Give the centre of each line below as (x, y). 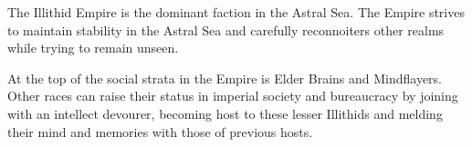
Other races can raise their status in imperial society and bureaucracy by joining (233, 96)
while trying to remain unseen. (93, 48)
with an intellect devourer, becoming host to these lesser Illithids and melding (225, 113)
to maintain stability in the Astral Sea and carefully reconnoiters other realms (226, 29)
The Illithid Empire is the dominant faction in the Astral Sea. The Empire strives (236, 12)
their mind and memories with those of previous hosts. (160, 131)
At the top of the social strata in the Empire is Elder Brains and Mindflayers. (225, 78)
